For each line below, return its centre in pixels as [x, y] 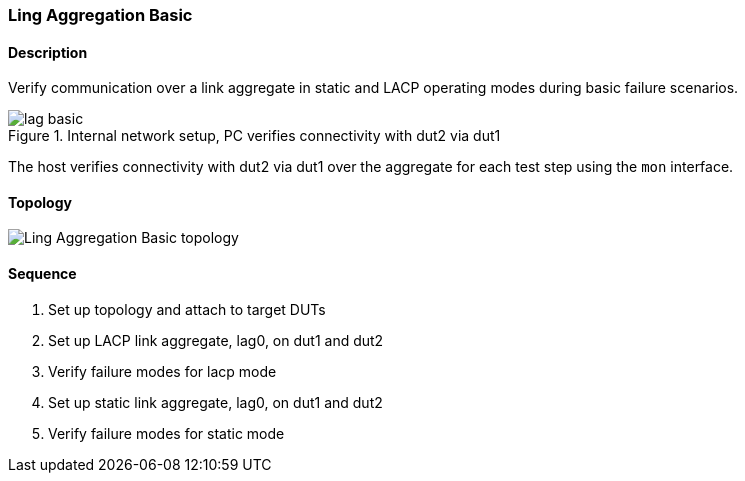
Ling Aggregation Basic [100, 15]
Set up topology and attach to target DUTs [187, 309]
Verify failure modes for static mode [166, 433]
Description [48, 52]
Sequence [42, 274]
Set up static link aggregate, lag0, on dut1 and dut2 [215, 402]
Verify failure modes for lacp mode [162, 371]
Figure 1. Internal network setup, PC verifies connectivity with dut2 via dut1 [254, 136]
